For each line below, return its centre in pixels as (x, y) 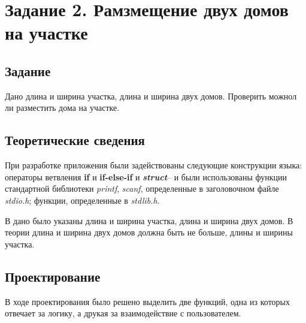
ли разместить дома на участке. (62, 108)
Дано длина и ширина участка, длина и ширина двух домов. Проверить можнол (151, 96)
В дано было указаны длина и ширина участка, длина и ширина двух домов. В (149, 220)
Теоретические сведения (75, 140)
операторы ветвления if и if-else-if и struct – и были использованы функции (146, 176)
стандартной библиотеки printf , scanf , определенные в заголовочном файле (142, 188)
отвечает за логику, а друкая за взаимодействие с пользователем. (123, 313)
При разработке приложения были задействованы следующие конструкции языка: (154, 165)
